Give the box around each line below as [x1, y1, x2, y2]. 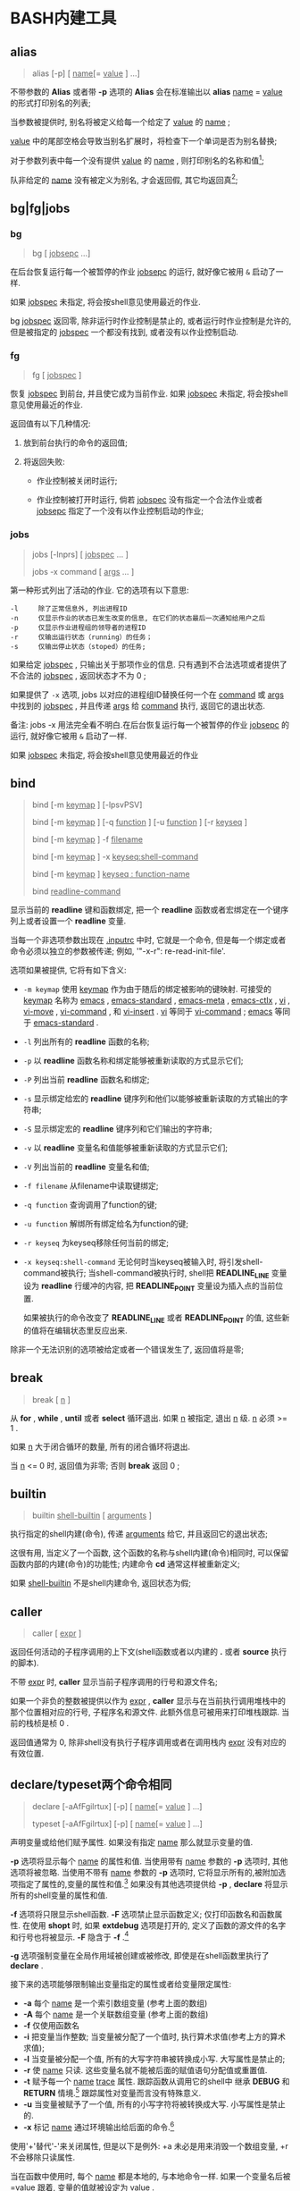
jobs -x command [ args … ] [31, 566, 135, 577]
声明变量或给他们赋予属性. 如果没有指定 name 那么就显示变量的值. [10, 1837, 254, 1848]
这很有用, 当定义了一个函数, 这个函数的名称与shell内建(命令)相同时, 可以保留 [10, 1547, 289, 1558]
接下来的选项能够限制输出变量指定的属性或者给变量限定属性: [10, 1979, 232, 1990]
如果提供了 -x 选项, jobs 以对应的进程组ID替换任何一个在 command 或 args [10, 689, 285, 700]
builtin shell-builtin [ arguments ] [31, 1510, 153, 1521]
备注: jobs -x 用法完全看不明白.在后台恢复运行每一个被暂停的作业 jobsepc [10, 719, 279, 729]
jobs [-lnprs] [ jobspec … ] [31, 549, 129, 560]
